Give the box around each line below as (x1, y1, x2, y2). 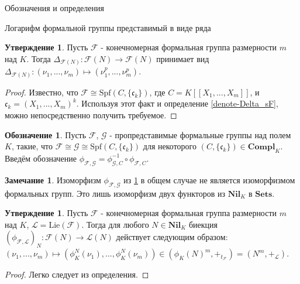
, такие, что (11, 140, 53, 152)
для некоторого (143, 140, 196, 152)
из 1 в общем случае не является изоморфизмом (123, 173, 295, 186)
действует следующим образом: (116, 231, 228, 243)
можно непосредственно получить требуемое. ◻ (5, 109, 177, 121)
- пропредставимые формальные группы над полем (109, 128, 291, 141)
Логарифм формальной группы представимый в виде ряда (5, 21, 211, 33)
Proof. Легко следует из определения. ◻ (5, 268, 149, 280)
